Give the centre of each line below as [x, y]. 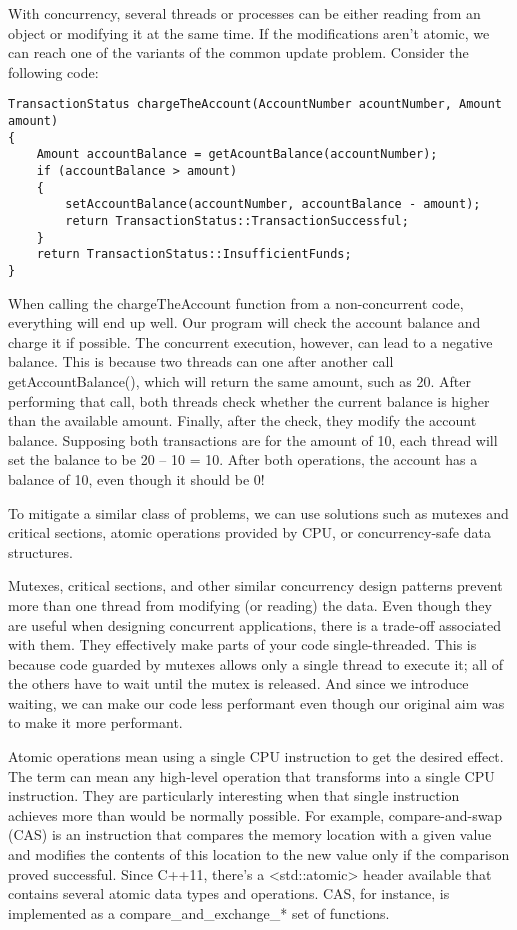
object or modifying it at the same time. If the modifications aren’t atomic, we [249, 32]
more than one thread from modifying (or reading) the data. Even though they [250, 604]
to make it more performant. [95, 722]
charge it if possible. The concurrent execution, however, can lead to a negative [250, 341]
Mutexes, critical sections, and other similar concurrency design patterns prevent [255, 585]
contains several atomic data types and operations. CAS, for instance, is [229, 893]
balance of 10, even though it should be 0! [136, 478]
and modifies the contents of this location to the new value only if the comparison [259, 854]
